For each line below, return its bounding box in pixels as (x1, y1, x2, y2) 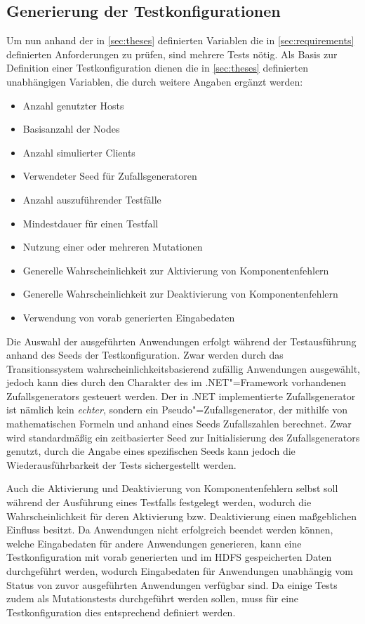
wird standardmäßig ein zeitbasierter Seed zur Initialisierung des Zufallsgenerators (6, 430, 360, 444)
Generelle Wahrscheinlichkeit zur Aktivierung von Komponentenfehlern (22, 263, 329, 277)
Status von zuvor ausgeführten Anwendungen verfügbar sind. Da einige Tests (6, 577, 338, 592)
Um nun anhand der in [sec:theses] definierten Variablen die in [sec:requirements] (6, 33, 354, 48)
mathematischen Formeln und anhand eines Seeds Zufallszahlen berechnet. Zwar (6, 416, 352, 431)
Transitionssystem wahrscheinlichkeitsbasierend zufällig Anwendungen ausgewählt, (6, 361, 360, 376)
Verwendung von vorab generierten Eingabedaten (22, 310, 235, 324)
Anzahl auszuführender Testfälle (22, 192, 161, 206)
